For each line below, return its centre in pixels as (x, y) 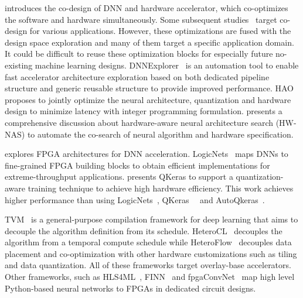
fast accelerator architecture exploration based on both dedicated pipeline (137, 76)
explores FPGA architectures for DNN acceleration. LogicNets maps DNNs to (147, 154)
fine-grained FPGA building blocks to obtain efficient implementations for (137, 165)
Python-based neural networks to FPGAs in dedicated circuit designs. (130, 288)
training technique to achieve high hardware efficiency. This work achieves (161, 188)
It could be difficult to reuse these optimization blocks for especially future (139, 54)
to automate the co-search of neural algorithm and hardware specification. (160, 134)
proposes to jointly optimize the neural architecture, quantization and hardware (148, 99)
